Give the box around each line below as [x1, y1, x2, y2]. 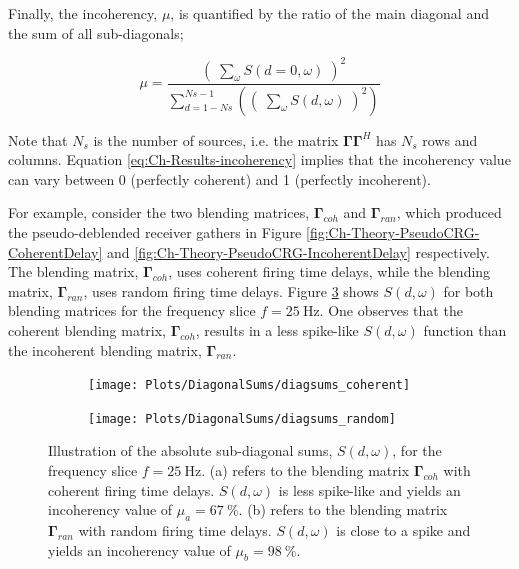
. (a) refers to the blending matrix [201, 460, 410, 480]
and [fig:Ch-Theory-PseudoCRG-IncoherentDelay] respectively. [107, 241, 490, 262]
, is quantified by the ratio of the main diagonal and [170, 3, 489, 23]
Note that [8, 129, 68, 150]
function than [423, 319, 507, 340]
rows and [422, 129, 478, 150]
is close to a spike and [336, 519, 471, 540]
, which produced [396, 202, 502, 223]
